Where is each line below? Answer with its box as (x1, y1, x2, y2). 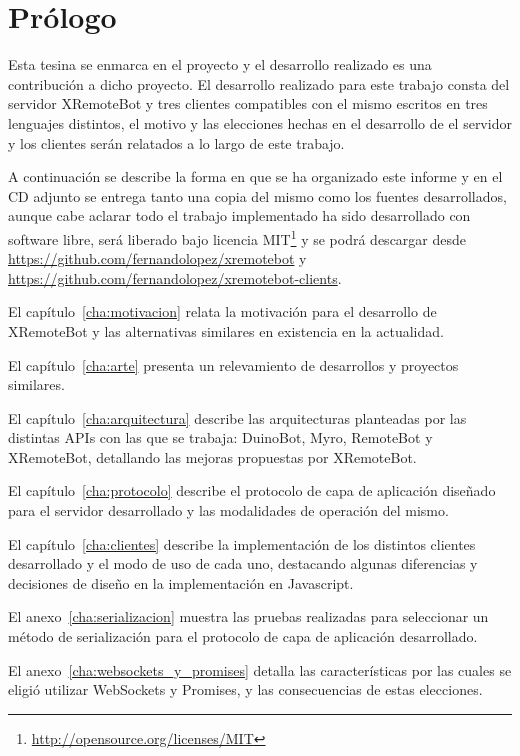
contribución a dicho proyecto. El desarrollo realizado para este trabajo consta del (8, 73, 510, 94)
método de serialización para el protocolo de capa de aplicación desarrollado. (8, 626, 478, 647)
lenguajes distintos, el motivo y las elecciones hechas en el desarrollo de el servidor (8, 112, 512, 133)
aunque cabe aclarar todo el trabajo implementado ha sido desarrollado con (8, 205, 471, 226)
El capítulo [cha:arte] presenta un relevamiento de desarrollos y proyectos (8, 354, 459, 375)
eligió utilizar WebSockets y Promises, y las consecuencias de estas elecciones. (8, 679, 483, 700)
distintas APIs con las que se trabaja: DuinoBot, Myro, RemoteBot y (8, 427, 433, 448)
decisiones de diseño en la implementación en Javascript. (8, 572, 354, 593)
